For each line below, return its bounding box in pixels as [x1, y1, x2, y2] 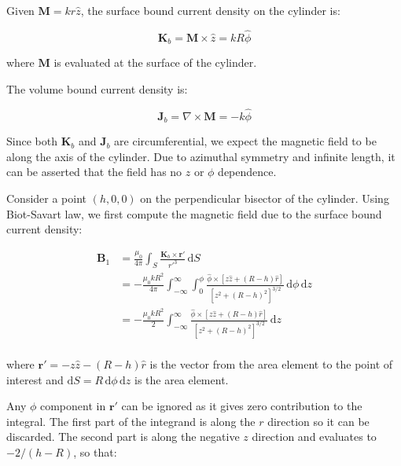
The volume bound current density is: [6, 80, 188, 97]
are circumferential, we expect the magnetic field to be [114, 133, 377, 149]
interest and [6, 371, 64, 387]
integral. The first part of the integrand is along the [6, 413, 256, 429]
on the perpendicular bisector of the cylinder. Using [140, 189, 389, 206]
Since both [6, 133, 57, 149]
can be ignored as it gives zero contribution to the [121, 398, 362, 414]
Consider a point [6, 189, 87, 206]
